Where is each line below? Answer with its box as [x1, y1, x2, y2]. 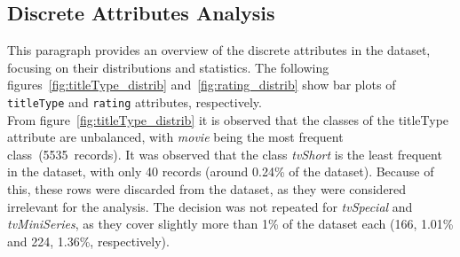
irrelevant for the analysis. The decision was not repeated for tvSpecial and [7, 197, 413, 215]
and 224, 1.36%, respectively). [7, 231, 170, 250]
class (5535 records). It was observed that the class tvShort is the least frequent [7, 144, 442, 163]
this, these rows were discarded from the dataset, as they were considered [7, 180, 407, 199]
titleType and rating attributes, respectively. [7, 92, 262, 111]
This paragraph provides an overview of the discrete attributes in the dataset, [7, 41, 431, 59]
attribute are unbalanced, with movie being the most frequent [7, 128, 344, 146]
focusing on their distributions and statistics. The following [7, 58, 329, 76]
